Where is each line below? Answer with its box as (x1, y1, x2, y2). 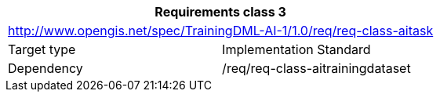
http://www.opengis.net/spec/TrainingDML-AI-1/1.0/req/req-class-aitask (8, 23, 434, 38)
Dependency (8, 60, 83, 76)
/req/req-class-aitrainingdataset (222, 60, 411, 76)
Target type (8, 42, 76, 57)
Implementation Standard (222, 42, 371, 57)
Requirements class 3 (155, 4, 286, 20)
